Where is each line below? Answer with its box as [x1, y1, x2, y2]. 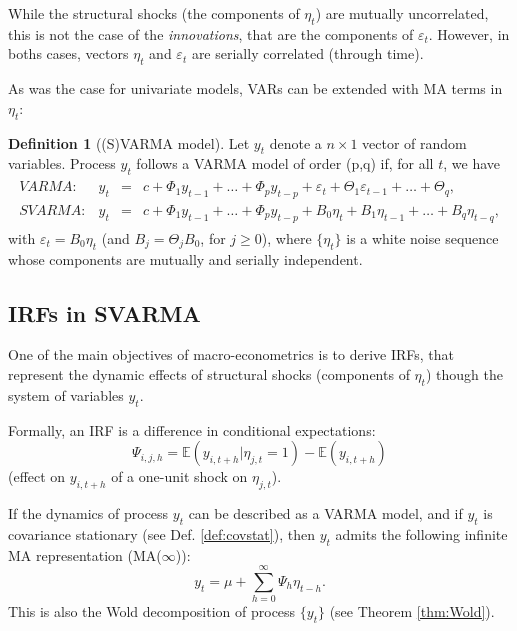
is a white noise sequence [346, 227, 499, 248]
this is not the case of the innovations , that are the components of [8, 23, 414, 44]
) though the [425, 364, 503, 385]
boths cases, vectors [8, 43, 129, 64]
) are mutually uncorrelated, [315, 3, 489, 23]
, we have [443, 153, 500, 174]
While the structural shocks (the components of [8, 3, 300, 23]
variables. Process [8, 153, 116, 174]
